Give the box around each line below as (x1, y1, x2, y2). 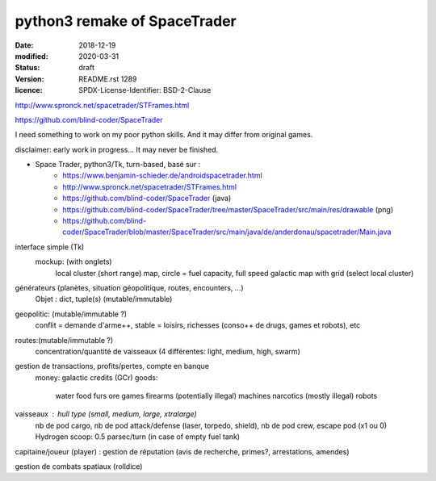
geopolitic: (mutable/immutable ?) (15, 309, 128, 319)
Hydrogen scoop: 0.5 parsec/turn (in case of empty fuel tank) (35, 432, 241, 441)
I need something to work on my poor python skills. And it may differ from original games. (15, 130, 313, 140)
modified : (15, 51, 48, 61)
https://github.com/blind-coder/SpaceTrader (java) (62, 194, 232, 203)
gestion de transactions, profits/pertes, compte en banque (15, 362, 210, 371)
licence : (15, 86, 44, 95)
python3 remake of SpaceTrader (15, 12, 237, 30)
